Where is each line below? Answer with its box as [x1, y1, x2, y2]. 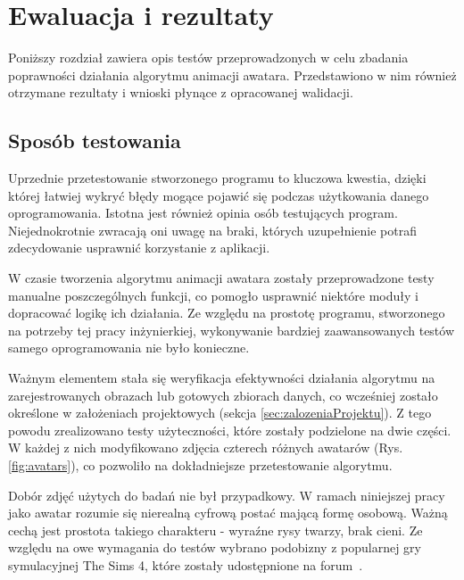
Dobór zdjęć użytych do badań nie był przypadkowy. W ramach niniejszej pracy [8, 485, 445, 504]
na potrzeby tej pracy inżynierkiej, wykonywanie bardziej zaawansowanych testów [8, 320, 455, 339]
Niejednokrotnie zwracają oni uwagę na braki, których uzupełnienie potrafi [8, 220, 418, 239]
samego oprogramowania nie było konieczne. [8, 338, 250, 357]
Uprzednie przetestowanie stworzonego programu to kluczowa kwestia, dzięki [8, 169, 427, 187]
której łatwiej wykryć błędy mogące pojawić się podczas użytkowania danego [8, 186, 429, 204]
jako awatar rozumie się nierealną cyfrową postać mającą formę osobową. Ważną [8, 503, 448, 522]
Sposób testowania [8, 127, 181, 154]
